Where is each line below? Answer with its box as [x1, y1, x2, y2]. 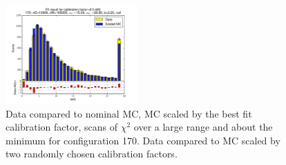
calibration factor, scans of [6, 120, 118, 134]
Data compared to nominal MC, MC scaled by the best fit [6, 106, 252, 120]
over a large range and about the [133, 120, 273, 134]
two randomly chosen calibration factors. [6, 146, 178, 161]
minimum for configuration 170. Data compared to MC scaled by [6, 133, 280, 147]
